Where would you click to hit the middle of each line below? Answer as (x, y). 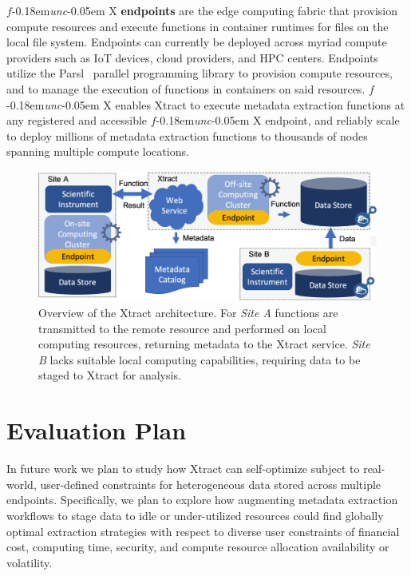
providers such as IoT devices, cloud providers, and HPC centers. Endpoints (192, 57)
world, (22, 484)
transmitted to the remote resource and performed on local (182, 328)
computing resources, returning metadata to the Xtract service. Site (204, 344)
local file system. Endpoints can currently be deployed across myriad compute (197, 42)
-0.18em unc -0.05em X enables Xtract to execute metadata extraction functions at (206, 104)
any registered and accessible (77, 120)
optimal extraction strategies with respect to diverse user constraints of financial (203, 531)
